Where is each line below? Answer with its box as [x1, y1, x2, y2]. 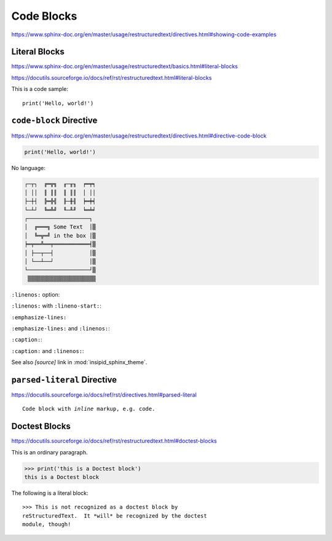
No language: [11, 164, 45, 171]
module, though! [22, 521, 71, 528]
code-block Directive [11, 115, 98, 126]
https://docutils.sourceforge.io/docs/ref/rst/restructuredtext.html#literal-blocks [11, 74, 212, 81]
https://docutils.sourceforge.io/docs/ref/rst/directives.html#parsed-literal [11, 391, 197, 399]
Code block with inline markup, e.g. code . [22, 405, 156, 413]
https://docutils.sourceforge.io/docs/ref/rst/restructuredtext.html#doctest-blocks [11, 437, 218, 445]
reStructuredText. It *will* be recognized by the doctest [22, 512, 207, 519]
